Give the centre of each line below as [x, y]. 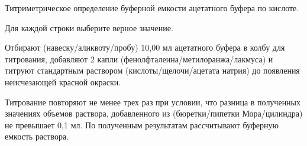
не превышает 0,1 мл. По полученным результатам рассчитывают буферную [142, 125]
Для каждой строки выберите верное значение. [89, 27]
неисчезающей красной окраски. [63, 82]
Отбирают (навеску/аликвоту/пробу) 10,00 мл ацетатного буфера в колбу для [145, 47]
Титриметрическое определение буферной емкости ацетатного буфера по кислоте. [152, 8]
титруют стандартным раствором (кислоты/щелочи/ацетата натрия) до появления [152, 70]
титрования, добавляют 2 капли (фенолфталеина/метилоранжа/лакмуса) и [139, 59]
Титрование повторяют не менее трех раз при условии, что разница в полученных [153, 102]
